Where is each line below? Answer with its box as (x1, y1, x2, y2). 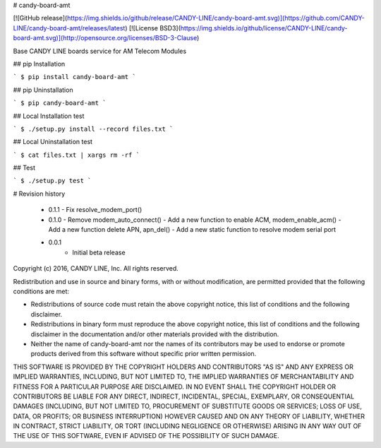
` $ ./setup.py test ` (13, 177, 92, 185)
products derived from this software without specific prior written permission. (30, 350, 257, 358)
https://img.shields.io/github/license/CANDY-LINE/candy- (180, 23, 349, 32)
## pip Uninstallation (13, 86, 73, 94)
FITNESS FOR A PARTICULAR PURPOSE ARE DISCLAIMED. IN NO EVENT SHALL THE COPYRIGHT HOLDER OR (13, 382, 337, 391)
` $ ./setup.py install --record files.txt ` (13, 124, 174, 133)
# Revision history (13, 189, 66, 198)
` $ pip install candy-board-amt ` (13, 73, 137, 81)
